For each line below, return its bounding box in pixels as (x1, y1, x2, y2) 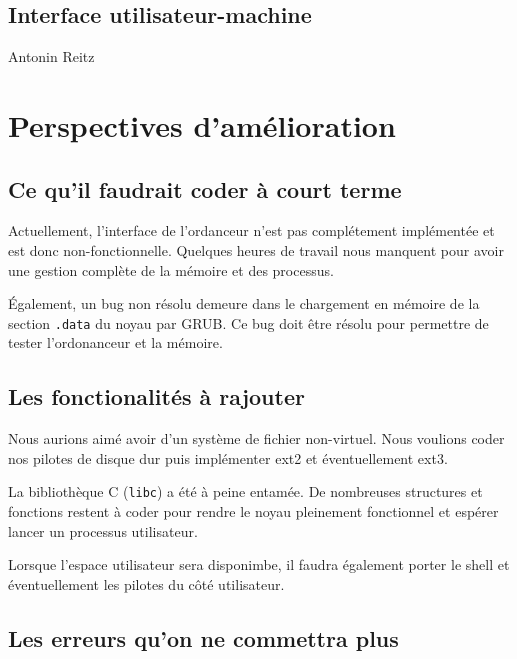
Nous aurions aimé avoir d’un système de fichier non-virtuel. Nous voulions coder (8, 428, 505, 449)
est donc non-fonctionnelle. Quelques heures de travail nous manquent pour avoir (8, 239, 504, 260)
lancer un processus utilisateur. (8, 520, 198, 541)
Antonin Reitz (8, 46, 95, 67)
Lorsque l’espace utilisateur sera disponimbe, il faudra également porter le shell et (8, 554, 510, 575)
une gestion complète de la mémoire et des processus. (8, 259, 334, 280)
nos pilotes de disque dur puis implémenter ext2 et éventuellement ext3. (8, 447, 448, 468)
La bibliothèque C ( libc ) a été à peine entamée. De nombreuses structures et (8, 481, 483, 502)
